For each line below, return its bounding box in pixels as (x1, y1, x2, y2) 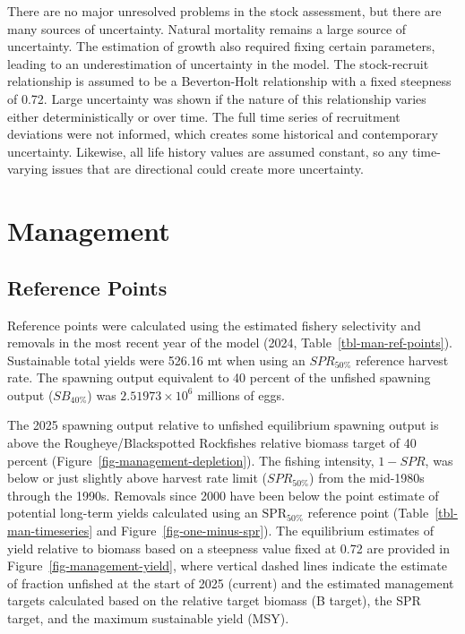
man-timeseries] (7, 521, 93, 540)
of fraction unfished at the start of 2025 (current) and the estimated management (7, 573, 454, 592)
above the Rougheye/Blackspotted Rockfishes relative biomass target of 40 (7, 433, 417, 452)
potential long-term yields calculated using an (7, 503, 258, 522)
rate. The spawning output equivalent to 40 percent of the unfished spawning (7, 368, 431, 387)
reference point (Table (307, 503, 429, 522)
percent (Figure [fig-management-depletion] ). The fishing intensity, (7, 450, 375, 469)
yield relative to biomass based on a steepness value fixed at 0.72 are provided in (7, 538, 451, 557)
